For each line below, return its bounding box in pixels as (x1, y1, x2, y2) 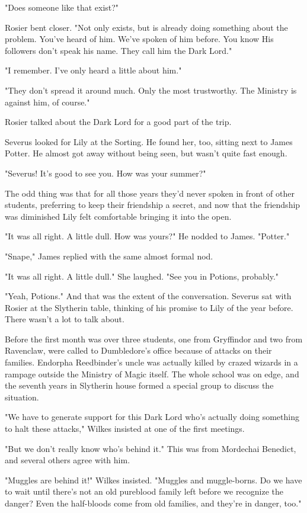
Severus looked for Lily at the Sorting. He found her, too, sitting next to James (5, 135, 293, 148)
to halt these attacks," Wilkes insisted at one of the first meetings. (5, 422, 245, 435)
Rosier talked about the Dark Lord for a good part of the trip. (5, 116, 232, 128)
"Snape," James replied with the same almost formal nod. (5, 249, 213, 262)
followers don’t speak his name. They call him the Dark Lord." (5, 44, 232, 56)
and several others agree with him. (5, 454, 130, 466)
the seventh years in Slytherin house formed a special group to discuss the (5, 379, 274, 392)
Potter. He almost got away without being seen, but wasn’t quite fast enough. (5, 147, 287, 159)
